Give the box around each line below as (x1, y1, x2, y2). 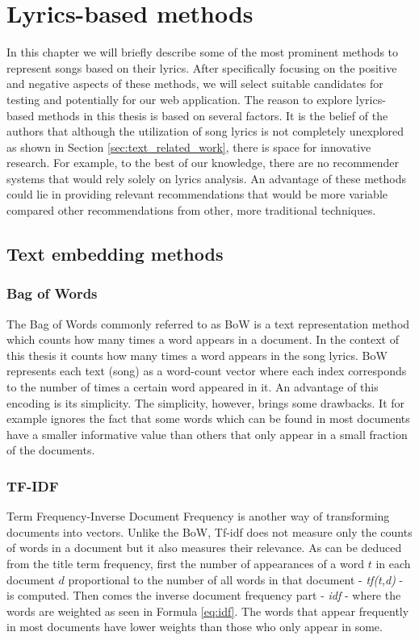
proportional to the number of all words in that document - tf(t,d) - (68, 571, 404, 588)
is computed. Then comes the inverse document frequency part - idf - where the (6, 587, 401, 604)
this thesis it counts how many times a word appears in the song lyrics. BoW (6, 346, 388, 363)
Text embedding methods (6, 241, 224, 266)
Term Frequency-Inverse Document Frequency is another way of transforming (6, 508, 390, 525)
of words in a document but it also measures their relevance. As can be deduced (6, 539, 402, 556)
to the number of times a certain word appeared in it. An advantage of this (6, 379, 379, 395)
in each (375, 555, 411, 571)
